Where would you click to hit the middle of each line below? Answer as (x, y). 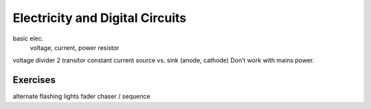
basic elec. (28, 38)
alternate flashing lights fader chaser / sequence (81, 97)
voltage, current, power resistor (75, 47)
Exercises (34, 80)
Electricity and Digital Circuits (100, 18)
